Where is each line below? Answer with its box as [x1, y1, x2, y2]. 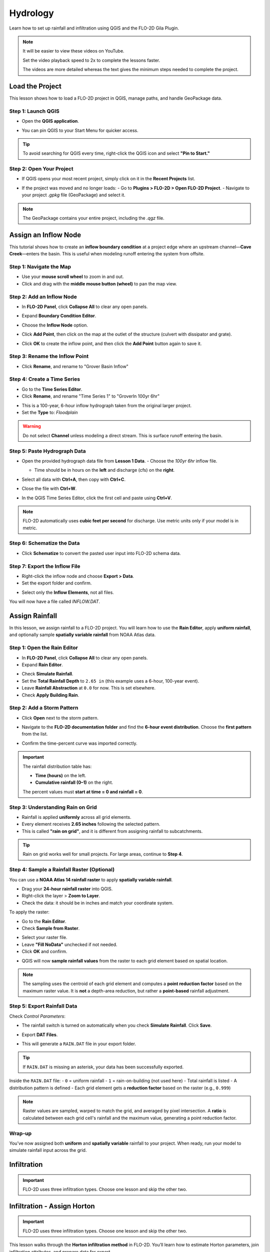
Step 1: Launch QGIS [9, 108, 59, 115]
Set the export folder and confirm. [21, 580, 92, 586]
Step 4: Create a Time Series [9, 376, 80, 383]
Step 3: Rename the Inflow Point [9, 353, 89, 360]
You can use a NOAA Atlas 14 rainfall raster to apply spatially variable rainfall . [9, 876, 173, 882]
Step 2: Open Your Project [9, 165, 73, 172]
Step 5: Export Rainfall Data [9, 1003, 77, 1010]
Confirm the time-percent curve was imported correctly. [21, 740, 137, 746]
